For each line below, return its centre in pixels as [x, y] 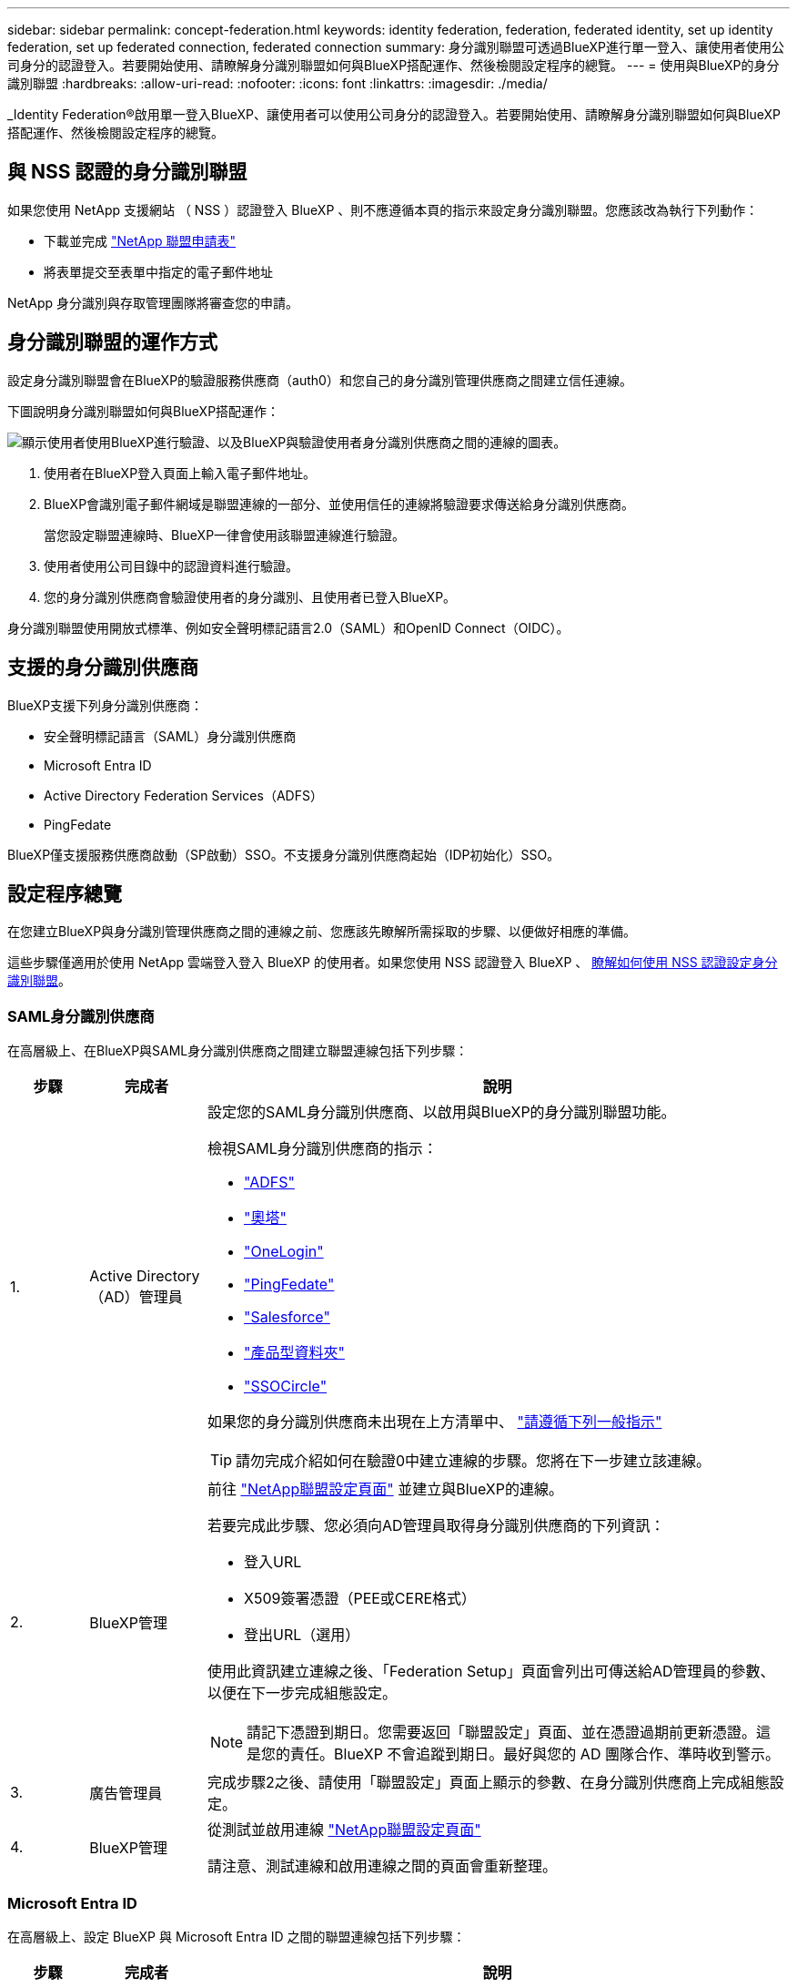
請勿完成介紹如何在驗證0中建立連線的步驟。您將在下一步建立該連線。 [473, 1461]
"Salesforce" [287, 1317]
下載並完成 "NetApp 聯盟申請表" [140, 240]
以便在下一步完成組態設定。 [302, 1693]
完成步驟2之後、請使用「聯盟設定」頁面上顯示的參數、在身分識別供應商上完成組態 [488, 1783]
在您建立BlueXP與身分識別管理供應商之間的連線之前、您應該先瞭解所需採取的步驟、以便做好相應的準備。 [322, 932]
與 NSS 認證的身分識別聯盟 [127, 172]
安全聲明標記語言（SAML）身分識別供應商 [170, 736]
